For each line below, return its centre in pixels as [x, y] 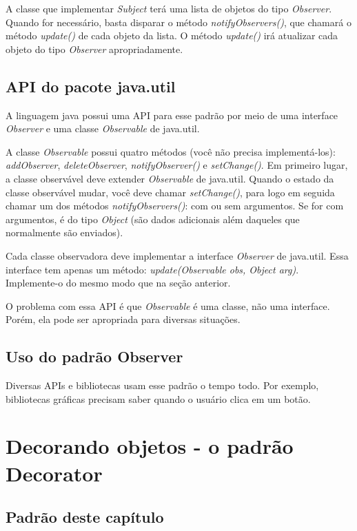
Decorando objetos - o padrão [150, 446]
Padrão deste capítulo [85, 517]
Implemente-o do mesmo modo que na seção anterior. [118, 283]
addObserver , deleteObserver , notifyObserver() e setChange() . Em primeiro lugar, [177, 165]
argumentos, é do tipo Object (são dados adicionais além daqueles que [153, 219]
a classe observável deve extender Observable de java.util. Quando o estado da [170, 178]
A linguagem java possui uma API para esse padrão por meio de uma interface [172, 115]
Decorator [54, 473]
